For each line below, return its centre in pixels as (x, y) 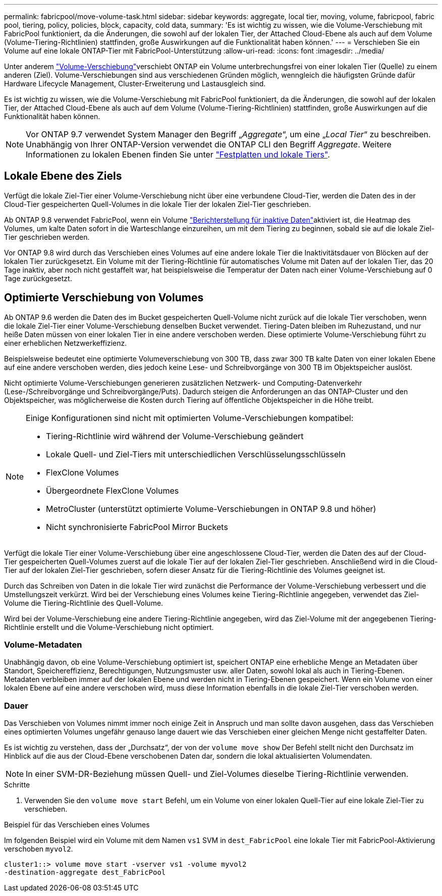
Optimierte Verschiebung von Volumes (104, 298)
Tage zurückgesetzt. (38, 278)
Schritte (17, 785)
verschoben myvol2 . (39, 849)
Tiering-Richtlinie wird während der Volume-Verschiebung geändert (175, 436)
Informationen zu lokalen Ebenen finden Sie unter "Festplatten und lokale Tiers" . (178, 154)
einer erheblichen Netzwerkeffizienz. (66, 343)
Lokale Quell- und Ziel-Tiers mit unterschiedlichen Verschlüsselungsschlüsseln (196, 454)
